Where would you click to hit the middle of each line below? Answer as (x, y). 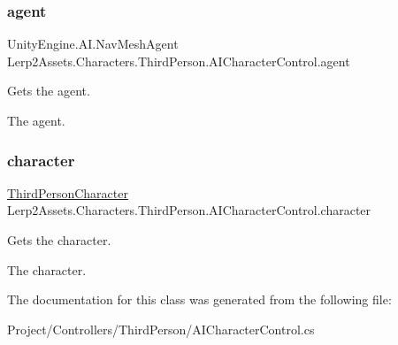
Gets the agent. (49, 91)
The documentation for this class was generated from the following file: (199, 299)
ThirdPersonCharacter (68, 192)
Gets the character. (59, 240)
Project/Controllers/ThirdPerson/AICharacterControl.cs (161, 329)
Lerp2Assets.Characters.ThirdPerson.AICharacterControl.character (189, 210)
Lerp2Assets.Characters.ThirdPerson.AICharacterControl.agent (179, 61)
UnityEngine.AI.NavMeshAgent (93, 44)
